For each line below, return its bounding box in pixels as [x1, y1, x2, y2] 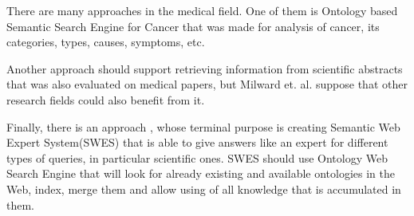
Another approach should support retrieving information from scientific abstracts [6, 60, 403, 77]
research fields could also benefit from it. [6, 91, 205, 108]
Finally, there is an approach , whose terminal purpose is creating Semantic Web [6, 118, 400, 135]
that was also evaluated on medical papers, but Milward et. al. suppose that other [6, 76, 408, 92]
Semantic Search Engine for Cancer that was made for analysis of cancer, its [6, 18, 380, 34]
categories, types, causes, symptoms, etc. [6, 33, 205, 50]
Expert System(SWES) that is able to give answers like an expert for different [6, 134, 388, 151]
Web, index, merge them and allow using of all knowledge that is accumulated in [6, 180, 401, 197]
